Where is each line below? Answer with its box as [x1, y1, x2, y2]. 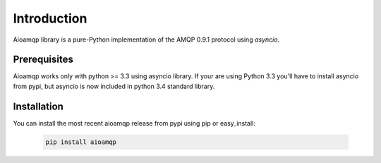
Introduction [13, 11, 87, 26]
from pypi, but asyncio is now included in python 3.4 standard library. [13, 82, 215, 90]
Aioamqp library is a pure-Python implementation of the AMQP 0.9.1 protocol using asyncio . [13, 35, 280, 44]
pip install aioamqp [45, 138, 116, 146]
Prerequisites [13, 54, 73, 66]
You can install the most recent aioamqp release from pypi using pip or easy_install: [13, 119, 255, 127]
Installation [13, 100, 64, 112]
